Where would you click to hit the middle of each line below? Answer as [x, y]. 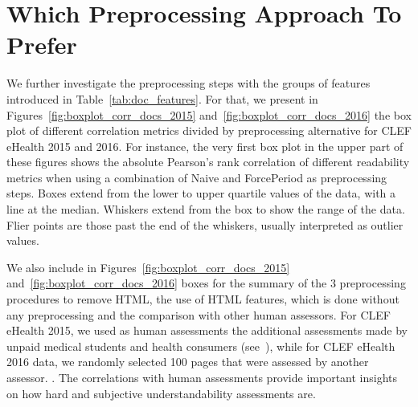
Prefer [42, 45]
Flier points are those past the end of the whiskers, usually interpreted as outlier [205, 224]
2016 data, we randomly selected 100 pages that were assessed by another [188, 362]
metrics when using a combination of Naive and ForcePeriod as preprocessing [197, 177]
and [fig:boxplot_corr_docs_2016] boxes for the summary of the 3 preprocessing [206, 283]
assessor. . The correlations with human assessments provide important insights [202, 377]
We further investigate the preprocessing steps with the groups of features [189, 83]
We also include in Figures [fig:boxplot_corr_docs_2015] [148, 267]
